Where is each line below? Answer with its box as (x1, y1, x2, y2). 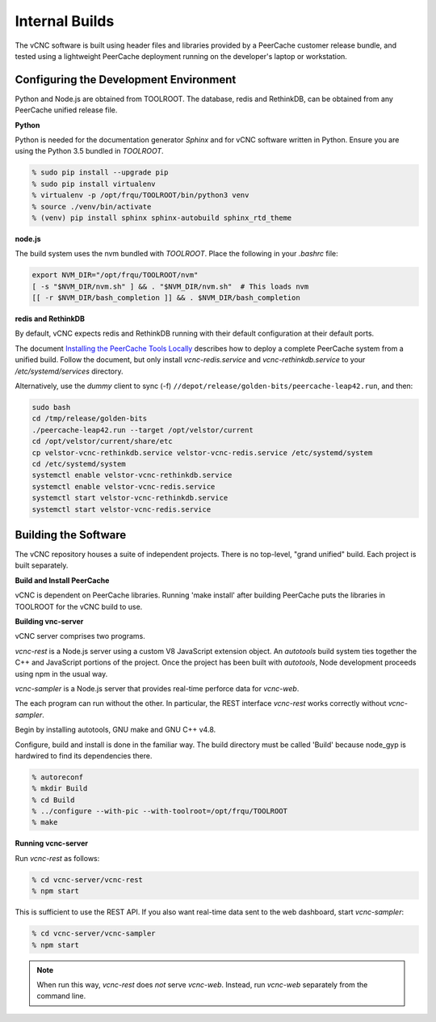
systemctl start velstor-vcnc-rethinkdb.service (31, 493, 228, 503)
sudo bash (31, 403, 71, 412)
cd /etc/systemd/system (31, 459, 127, 468)
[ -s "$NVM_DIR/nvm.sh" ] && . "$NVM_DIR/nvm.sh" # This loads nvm (31, 281, 309, 291)
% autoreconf (31, 772, 84, 782)
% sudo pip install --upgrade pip (31, 168, 169, 177)
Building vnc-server (15, 616, 84, 626)
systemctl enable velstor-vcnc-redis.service (31, 482, 216, 491)
